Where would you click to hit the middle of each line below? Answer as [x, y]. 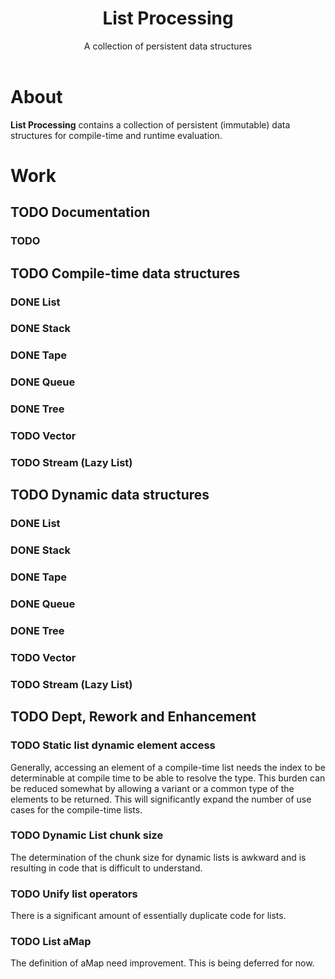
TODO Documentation [80, 212]
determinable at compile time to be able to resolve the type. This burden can [168, 778]
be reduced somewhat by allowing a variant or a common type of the [152, 788]
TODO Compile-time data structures [125, 273]
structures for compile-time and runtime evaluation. [116, 135]
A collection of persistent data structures [168, 46]
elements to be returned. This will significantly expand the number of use [161, 799]
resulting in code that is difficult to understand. [106, 868]
